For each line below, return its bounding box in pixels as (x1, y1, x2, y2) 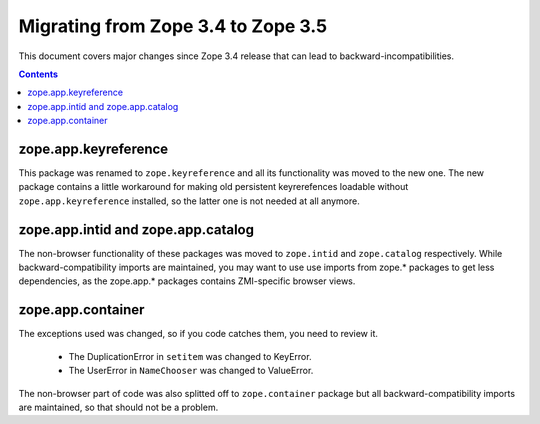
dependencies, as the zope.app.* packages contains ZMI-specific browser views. (18, 275, 356, 287)
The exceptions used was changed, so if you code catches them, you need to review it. (18, 328, 379, 340)
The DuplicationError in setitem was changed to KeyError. (68, 350, 312, 362)
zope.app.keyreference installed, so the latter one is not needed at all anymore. (18, 195, 360, 207)
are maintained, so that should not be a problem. (18, 401, 219, 413)
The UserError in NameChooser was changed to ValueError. (68, 365, 314, 377)
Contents (18, 68, 59, 80)
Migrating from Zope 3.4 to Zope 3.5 (18, 15, 328, 37)
